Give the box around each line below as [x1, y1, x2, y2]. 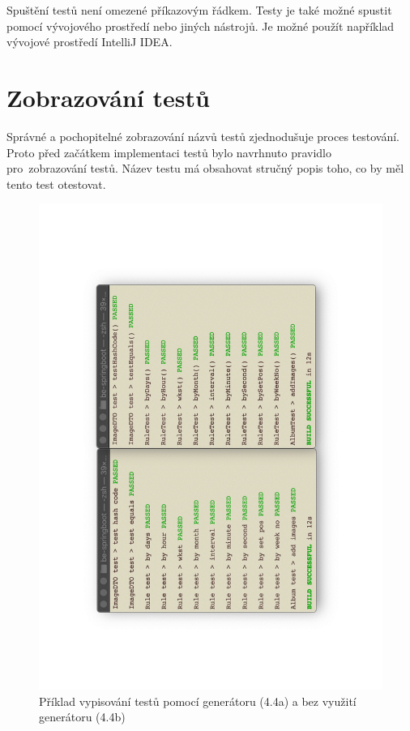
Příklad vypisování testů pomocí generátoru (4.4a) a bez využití [39, 692, 357, 709]
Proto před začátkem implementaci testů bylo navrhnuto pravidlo [6, 143, 332, 160]
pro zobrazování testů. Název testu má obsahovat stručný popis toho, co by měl [6, 160, 404, 177]
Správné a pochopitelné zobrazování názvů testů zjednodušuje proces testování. [6, 127, 399, 144]
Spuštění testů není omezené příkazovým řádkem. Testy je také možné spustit [6, 2, 392, 18]
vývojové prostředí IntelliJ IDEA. [6, 33, 173, 50]
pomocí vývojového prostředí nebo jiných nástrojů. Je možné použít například [6, 17, 395, 34]
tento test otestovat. [6, 175, 106, 192]
